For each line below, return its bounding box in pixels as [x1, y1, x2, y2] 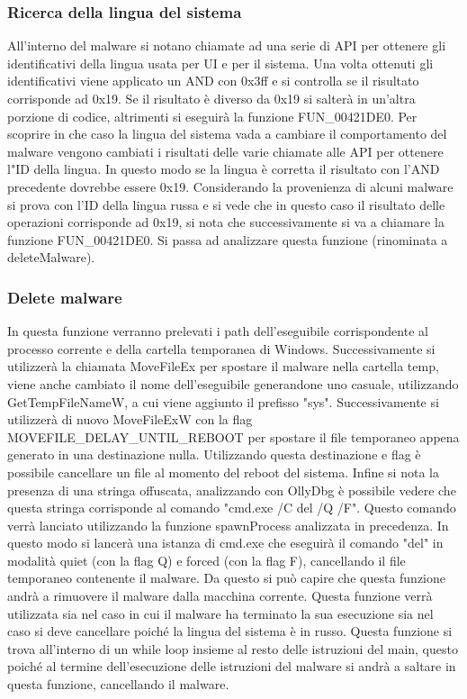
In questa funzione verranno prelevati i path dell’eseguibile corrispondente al [7, 322, 428, 340]
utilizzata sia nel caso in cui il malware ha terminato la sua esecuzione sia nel [7, 604, 434, 622]
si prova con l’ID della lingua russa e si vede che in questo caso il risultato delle [7, 195, 445, 213]
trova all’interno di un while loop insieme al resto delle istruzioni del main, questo [7, 639, 458, 658]
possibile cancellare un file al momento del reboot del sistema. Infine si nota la [7, 462, 439, 481]
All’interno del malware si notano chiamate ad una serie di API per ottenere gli [7, 36, 446, 55]
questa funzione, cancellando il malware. [7, 675, 229, 694]
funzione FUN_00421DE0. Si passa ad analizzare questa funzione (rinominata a [7, 230, 448, 249]
